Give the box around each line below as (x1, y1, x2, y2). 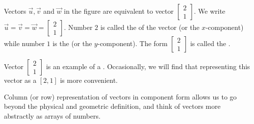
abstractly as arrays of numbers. (4, 110, 101, 121)
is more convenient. (60, 75, 118, 85)
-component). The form (97, 38, 168, 48)
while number (4, 38, 45, 48)
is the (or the (52, 38, 92, 48)
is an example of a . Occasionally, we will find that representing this (46, 61, 250, 71)
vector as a (4, 75, 37, 85)
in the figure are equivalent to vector (64, 6, 174, 16)
